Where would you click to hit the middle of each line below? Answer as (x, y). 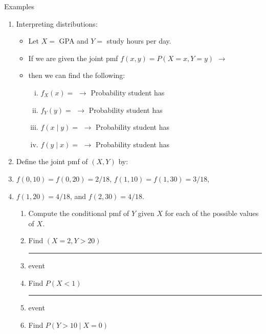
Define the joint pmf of (52, 161)
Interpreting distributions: (57, 23)
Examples (19, 6)
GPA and (74, 41)
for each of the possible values (212, 213)
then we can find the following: (77, 75)
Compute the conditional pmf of (79, 213)
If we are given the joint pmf (73, 58)
